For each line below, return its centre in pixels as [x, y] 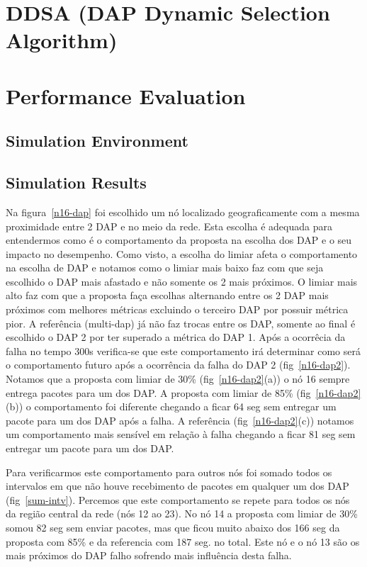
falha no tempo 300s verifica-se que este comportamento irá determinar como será [183, 350]
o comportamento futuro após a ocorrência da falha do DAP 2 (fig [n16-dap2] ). [178, 365]
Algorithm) [62, 40]
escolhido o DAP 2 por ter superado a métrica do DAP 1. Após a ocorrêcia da [176, 337]
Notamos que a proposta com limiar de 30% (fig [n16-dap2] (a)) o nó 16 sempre [178, 379]
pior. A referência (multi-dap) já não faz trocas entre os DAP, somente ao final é [181, 323]
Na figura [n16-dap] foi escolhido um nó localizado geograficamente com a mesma [183, 212]
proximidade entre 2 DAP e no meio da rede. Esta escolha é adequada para [169, 226]
